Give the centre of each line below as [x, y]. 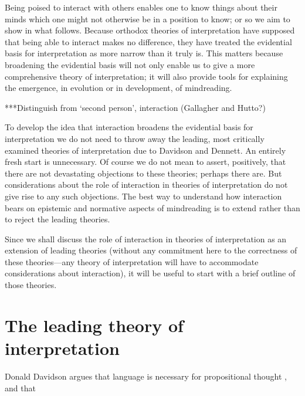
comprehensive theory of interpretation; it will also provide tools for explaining [146, 76]
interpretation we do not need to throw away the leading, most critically [135, 138]
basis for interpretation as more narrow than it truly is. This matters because [144, 53]
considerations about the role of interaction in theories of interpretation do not [146, 185]
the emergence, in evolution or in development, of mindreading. [118, 88]
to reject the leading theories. [57, 219]
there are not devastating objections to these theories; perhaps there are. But [143, 173]
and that [20, 387]
